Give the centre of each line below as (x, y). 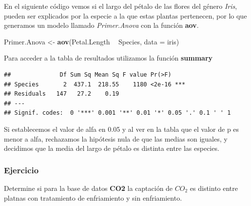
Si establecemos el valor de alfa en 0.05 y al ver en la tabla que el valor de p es (122, 129)
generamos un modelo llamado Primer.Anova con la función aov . (101, 25)
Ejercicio (21, 170)
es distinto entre (214, 188)
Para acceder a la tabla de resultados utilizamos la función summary (108, 58)
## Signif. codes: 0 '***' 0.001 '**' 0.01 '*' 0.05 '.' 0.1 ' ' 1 (117, 113)
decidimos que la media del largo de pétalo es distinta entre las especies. (112, 148)
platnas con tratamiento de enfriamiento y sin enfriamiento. (93, 197)
